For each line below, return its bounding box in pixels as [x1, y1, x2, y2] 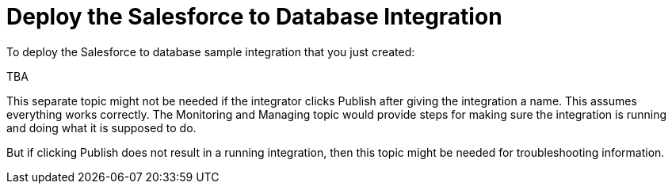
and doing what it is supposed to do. [6, 120, 197, 135]
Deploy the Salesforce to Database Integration [6, 3, 502, 30]
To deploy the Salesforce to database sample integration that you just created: [6, 44, 415, 59]
